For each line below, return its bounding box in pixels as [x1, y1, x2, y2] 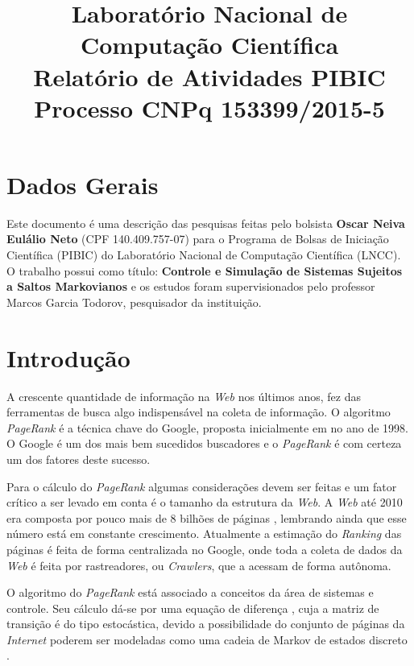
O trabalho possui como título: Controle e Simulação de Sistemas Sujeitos [6, 262, 403, 279]
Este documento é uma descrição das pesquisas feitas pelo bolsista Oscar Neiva [6, 214, 405, 231]
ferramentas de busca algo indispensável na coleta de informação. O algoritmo [6, 403, 391, 420]
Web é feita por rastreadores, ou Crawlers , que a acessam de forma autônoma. [6, 556, 391, 573]
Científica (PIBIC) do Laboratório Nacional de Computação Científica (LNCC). [6, 246, 401, 263]
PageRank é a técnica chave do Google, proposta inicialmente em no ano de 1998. [6, 419, 408, 436]
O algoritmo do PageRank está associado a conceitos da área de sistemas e [6, 584, 374, 601]
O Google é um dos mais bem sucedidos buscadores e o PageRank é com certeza [6, 435, 402, 452]
